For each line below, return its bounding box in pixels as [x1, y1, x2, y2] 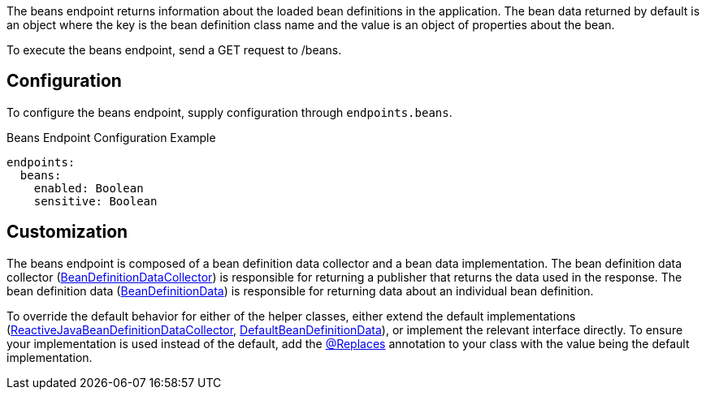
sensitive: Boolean [33, 194, 158, 208]
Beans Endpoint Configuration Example [6, 130, 216, 144]
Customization [6, 222, 128, 243]
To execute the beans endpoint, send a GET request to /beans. [6, 43, 342, 57]
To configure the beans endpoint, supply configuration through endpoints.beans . [6, 105, 453, 119]
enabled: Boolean [33, 181, 144, 195]
